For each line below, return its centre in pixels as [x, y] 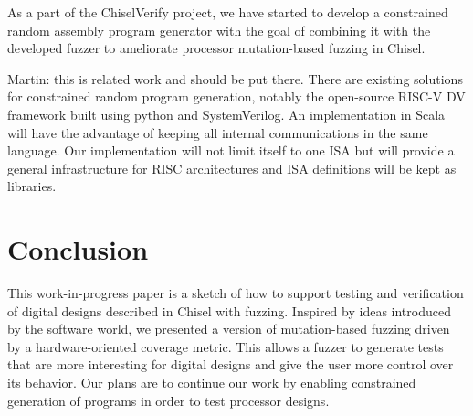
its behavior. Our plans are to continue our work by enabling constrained [212, 383]
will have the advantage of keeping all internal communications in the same [218, 132]
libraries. [32, 186]
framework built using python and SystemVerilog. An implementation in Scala [226, 114]
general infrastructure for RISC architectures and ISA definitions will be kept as [232, 168]
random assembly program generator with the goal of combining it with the [219, 30]
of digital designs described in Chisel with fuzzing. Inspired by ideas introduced [229, 310]
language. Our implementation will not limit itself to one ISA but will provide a [231, 150]
